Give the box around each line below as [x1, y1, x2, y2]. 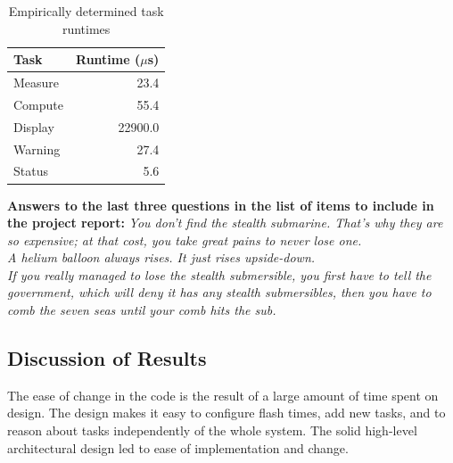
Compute [13, 95, 63, 113]
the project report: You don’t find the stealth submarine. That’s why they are [7, 213, 443, 232]
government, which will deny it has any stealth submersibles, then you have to [7, 283, 432, 302]
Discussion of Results [7, 344, 207, 372]
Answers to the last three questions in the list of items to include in [7, 195, 434, 214]
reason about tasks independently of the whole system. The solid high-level [7, 421, 417, 440]
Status [13, 161, 48, 180]
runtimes [62, 19, 111, 37]
